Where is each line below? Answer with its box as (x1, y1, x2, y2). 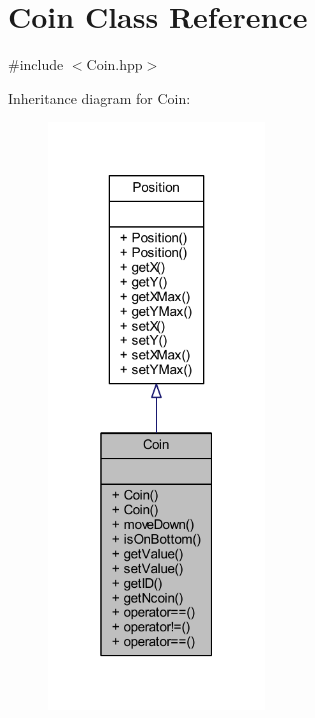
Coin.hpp (86, 54, 143, 75)
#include (8, 54, 64, 75)
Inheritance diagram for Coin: (8, 87, 191, 108)
